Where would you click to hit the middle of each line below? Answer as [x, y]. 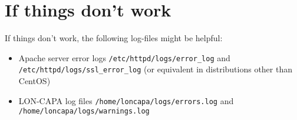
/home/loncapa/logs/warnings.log [84, 111]
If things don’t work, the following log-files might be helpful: [114, 38]
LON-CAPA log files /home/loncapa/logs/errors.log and [126, 100]
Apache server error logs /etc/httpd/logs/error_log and [124, 57]
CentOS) [34, 81]
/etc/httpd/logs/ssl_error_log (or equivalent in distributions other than [155, 69]
